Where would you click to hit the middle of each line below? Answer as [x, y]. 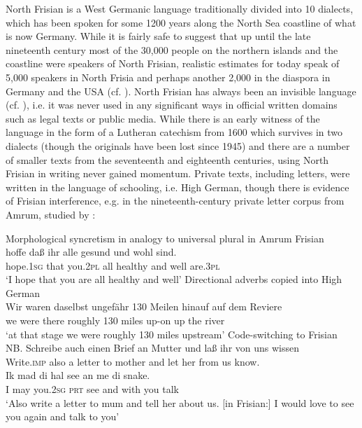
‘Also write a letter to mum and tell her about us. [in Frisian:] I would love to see [180, 402]
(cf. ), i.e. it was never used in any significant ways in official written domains [172, 105]
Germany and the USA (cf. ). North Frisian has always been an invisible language [181, 91]
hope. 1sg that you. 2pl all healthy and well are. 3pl [113, 265]
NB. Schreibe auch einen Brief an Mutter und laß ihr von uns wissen [153, 348]
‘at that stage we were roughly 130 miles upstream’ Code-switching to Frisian [172, 334]
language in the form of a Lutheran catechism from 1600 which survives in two [174, 132]
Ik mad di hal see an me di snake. [78, 375]
